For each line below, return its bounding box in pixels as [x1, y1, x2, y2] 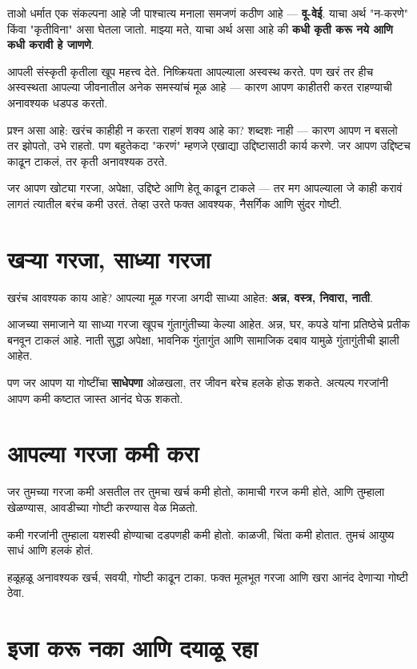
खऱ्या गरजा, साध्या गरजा [7, 242, 211, 275]
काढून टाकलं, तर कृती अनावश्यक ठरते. [7, 152, 168, 169]
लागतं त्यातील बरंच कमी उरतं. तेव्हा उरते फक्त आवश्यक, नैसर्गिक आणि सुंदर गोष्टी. [7, 195, 343, 212]
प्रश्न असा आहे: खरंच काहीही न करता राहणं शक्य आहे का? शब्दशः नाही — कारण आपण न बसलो [7, 121, 398, 138]
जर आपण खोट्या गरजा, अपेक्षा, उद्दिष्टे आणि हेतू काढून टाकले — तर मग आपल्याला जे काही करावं [7, 179, 403, 196]
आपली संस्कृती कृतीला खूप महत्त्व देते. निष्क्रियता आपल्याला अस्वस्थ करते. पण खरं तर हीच [7, 62, 374, 79]
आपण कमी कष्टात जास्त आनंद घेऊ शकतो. [7, 389, 183, 406]
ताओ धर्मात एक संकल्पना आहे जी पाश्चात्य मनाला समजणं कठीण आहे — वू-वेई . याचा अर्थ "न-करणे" [7, 5, 409, 21]
